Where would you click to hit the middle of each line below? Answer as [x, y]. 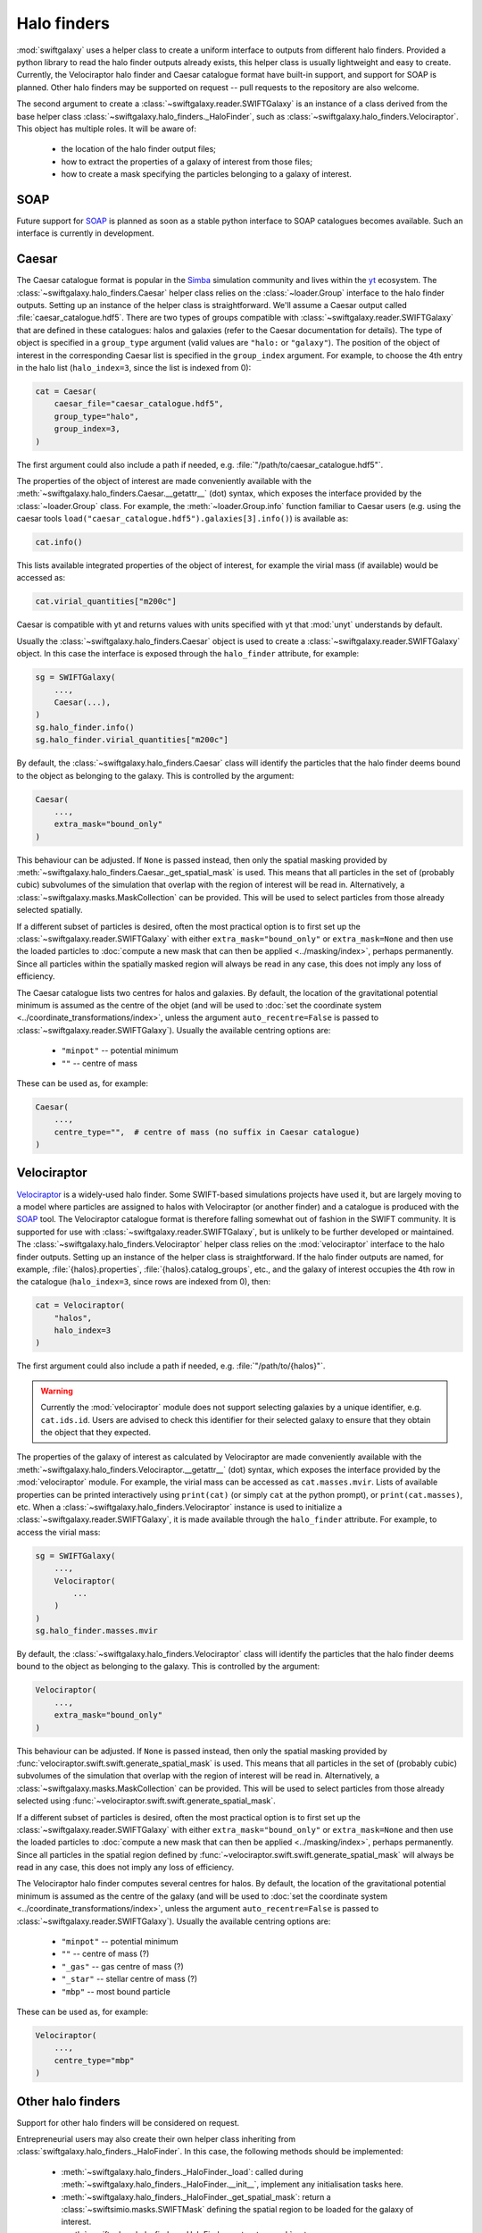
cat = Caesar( [66, 391]
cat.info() [59, 542]
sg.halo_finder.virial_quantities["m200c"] [132, 740]
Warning [57, 1391]
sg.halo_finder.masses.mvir [96, 1631]
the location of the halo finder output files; [138, 149]
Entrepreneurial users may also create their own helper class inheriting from [156, 2139]
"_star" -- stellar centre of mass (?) [129, 1979]
